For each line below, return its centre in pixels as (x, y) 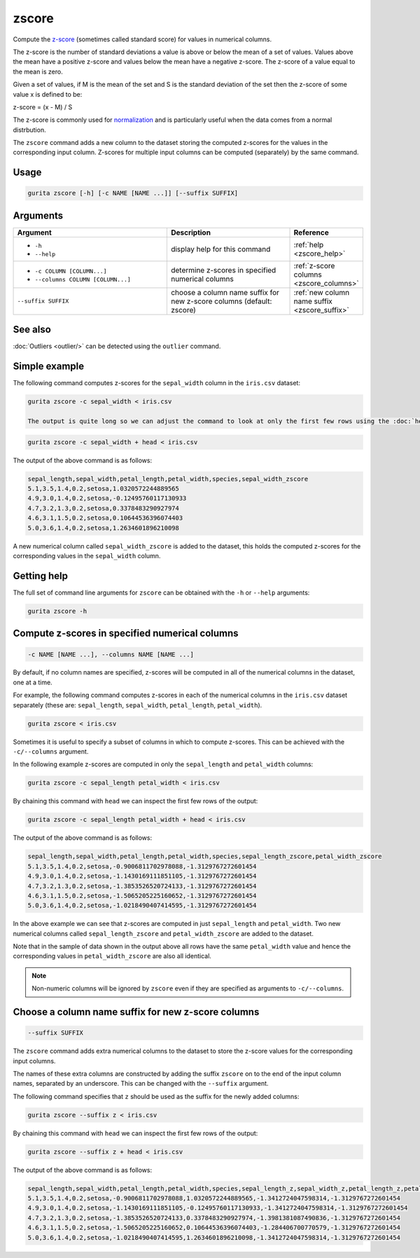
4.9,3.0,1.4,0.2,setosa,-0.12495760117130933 (107, 498)
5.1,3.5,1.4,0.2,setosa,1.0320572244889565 (104, 489)
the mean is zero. (38, 71)
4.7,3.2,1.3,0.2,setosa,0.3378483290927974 (104, 508)
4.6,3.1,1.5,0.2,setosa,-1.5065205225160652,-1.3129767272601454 (142, 896)
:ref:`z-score (314, 265)
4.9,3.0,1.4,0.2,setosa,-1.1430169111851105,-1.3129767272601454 (142, 876)
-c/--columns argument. (51, 752)
